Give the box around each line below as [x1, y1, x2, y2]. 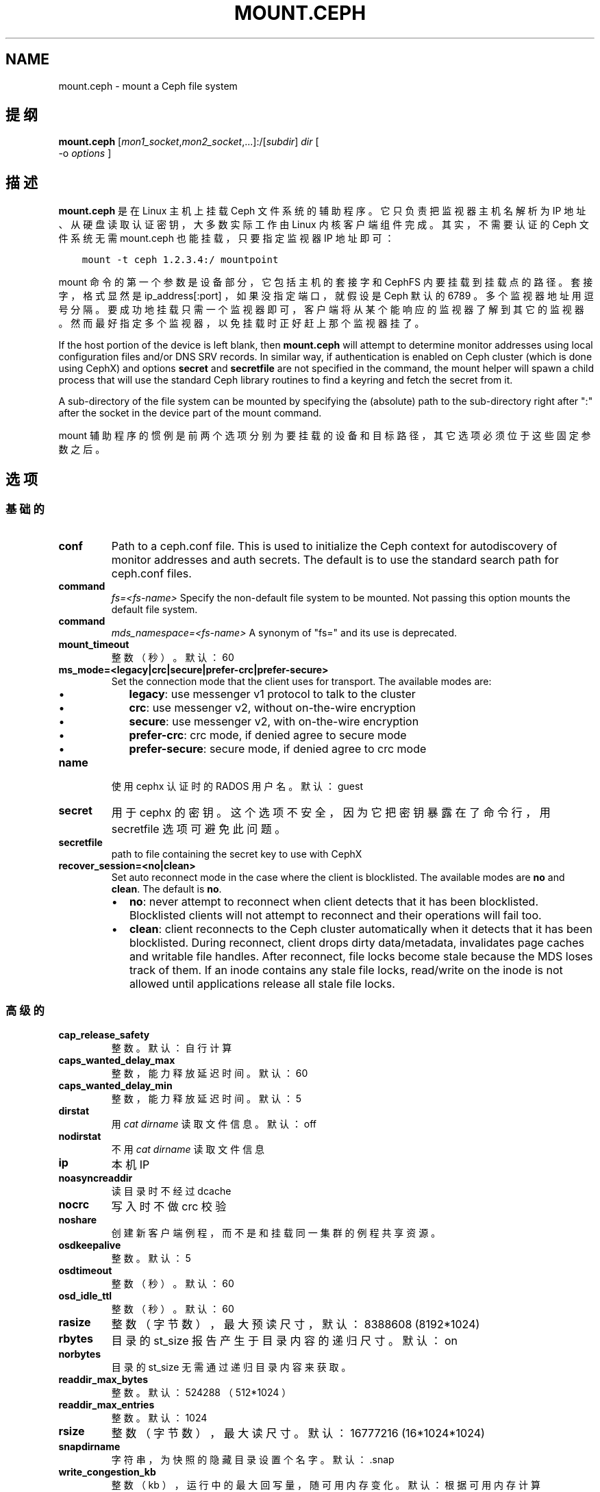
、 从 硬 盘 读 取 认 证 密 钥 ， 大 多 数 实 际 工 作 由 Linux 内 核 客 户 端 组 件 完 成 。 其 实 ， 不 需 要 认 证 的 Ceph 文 [58, 219, 589, 231]
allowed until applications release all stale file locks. [129, 976, 395, 991]
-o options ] [58, 147, 112, 160]
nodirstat [58, 1130, 101, 1143]
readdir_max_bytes [58, 1373, 149, 1386]
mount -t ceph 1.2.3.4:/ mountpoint [82, 254, 279, 266]
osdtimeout [58, 1265, 112, 1277]
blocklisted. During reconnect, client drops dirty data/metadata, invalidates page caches [129, 935, 584, 949]
